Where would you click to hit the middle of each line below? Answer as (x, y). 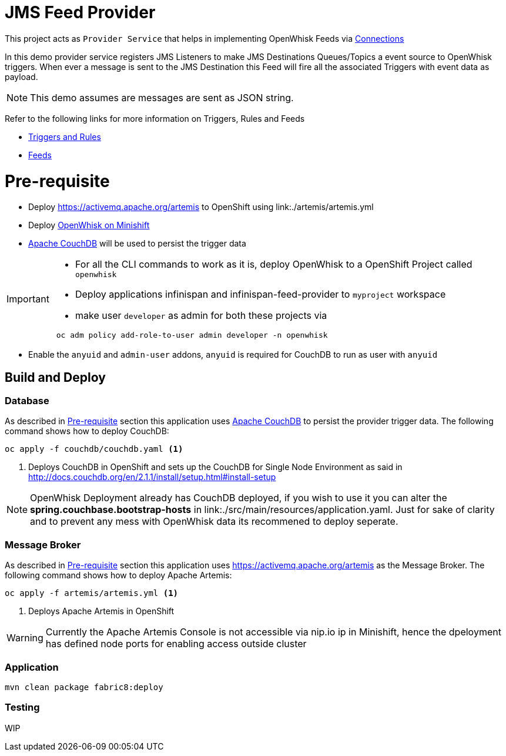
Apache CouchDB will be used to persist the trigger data (137, 244)
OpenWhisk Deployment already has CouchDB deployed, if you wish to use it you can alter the (239, 498)
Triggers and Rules (65, 136)
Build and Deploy (55, 377)
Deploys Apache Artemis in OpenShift (101, 611)
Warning (25, 638)
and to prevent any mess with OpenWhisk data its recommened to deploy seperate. (214, 522)
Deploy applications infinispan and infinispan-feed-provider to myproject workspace (260, 294)
